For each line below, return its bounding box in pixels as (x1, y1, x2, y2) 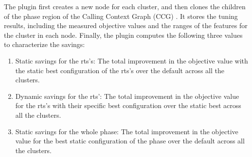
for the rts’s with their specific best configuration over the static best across (15, 100, 241, 110)
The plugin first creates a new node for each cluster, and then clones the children (4, 1, 246, 11)
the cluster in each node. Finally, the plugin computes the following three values (4, 30, 243, 40)
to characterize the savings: (4, 39, 85, 49)
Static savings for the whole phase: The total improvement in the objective (15, 126, 238, 136)
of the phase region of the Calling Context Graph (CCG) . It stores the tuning (4, 11, 238, 21)
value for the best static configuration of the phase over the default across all (15, 136, 245, 146)
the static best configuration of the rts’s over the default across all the (15, 65, 224, 75)
